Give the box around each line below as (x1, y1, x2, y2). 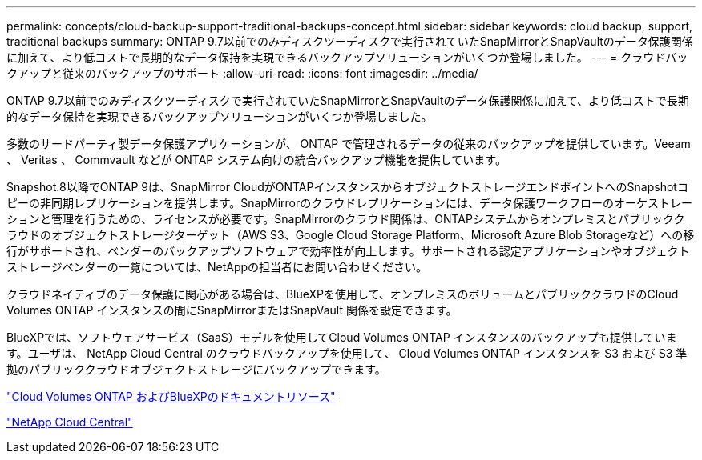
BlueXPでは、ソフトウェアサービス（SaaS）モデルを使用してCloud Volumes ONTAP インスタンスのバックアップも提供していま (6, 330, 677, 344)
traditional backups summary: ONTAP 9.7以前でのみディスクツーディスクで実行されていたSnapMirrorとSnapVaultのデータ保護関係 (6, 34, 693, 48)
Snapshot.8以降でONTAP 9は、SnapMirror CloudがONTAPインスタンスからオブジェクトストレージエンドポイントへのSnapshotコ (6, 180, 688, 194)
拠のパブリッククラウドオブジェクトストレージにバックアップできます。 (6, 362, 386, 376)
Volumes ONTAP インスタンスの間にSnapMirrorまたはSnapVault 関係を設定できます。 (6, 303, 458, 317)
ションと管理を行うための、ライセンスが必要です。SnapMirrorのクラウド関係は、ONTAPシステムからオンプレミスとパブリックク (6, 212, 685, 226)
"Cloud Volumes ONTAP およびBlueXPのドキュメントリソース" (6, 390, 336, 403)
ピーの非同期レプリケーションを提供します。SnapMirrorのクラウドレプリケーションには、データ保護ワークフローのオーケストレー (6, 196, 692, 210)
